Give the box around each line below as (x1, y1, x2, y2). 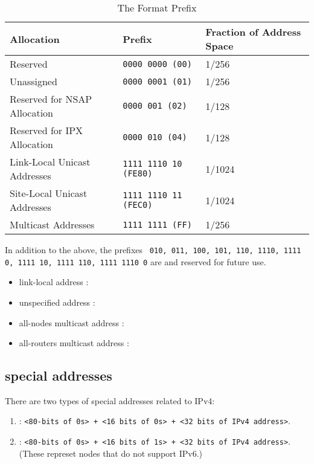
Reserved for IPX (10, 123, 83, 137)
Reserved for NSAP (10, 92, 92, 106)
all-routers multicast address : (19, 337, 129, 349)
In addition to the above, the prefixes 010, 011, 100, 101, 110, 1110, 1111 (5, 243, 301, 256)
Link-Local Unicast (10, 155, 91, 169)
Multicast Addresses (10, 217, 95, 231)
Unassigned (10, 74, 57, 88)
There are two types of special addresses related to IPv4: (5, 394, 215, 407)
